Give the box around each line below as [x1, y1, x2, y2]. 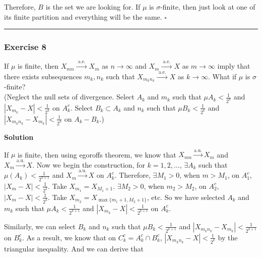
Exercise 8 [4, 40, 46, 53]
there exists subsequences [4, 71, 82, 81]
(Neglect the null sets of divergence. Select [4, 91, 135, 102]
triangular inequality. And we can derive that [4, 243, 144, 253]
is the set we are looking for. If [45, 2, 141, 12]
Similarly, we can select [4, 221, 76, 231]
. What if [208, 71, 237, 81]
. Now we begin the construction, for [32, 159, 145, 170]
